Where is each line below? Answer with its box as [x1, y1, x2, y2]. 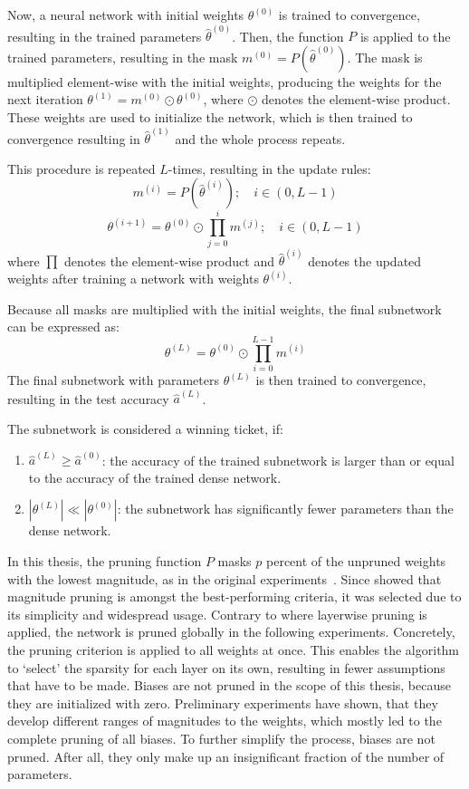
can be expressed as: [7, 317, 120, 336]
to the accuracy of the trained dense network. [28, 467, 282, 486]
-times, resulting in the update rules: [167, 159, 371, 178]
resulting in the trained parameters [7, 26, 202, 45]
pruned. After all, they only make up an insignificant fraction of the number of [7, 746, 445, 765]
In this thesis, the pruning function [7, 552, 202, 571]
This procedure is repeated [7, 159, 156, 178]
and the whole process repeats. [175, 129, 346, 148]
